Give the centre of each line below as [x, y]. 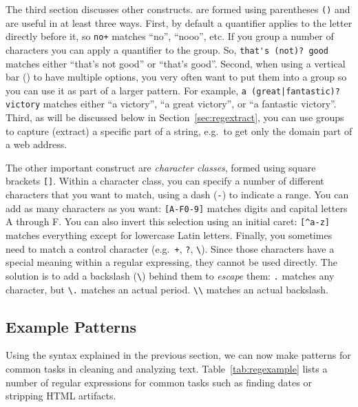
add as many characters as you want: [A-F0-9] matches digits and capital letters [177, 208]
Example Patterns [71, 326]
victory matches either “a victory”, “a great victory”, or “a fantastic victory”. [171, 104]
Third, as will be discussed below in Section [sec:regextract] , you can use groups [175, 117]
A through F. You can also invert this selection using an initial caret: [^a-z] [168, 221]
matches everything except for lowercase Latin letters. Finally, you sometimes [169, 235]
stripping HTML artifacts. [61, 396]
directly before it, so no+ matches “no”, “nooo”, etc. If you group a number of [170, 36]
